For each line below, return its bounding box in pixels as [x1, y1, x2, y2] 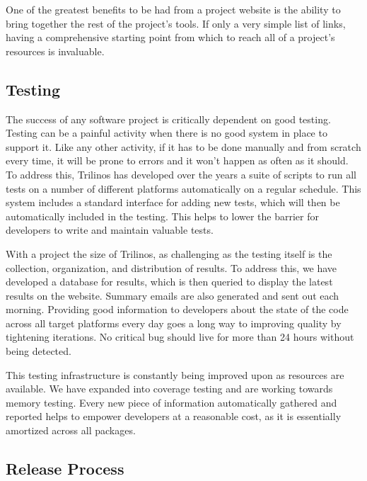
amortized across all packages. [6, 423, 136, 438]
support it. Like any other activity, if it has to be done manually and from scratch [6, 139, 361, 154]
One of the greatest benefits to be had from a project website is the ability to [6, 2, 341, 16]
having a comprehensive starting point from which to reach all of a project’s [6, 30, 335, 45]
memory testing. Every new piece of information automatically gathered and [6, 395, 337, 409]
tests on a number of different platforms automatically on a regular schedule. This [6, 181, 361, 196]
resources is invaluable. [6, 43, 105, 58]
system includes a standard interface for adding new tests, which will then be [6, 195, 340, 210]
